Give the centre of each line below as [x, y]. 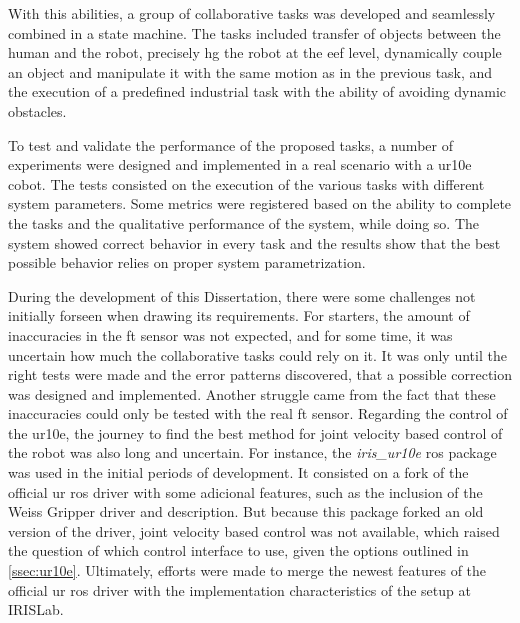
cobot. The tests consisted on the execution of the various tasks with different [246, 183]
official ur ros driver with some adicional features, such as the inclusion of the [245, 491]
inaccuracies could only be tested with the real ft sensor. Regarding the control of [258, 413]
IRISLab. [36, 609]
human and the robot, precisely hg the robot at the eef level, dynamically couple [255, 52]
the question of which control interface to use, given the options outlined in [238, 550]
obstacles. [37, 110]
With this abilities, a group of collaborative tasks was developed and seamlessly [252, 13]
